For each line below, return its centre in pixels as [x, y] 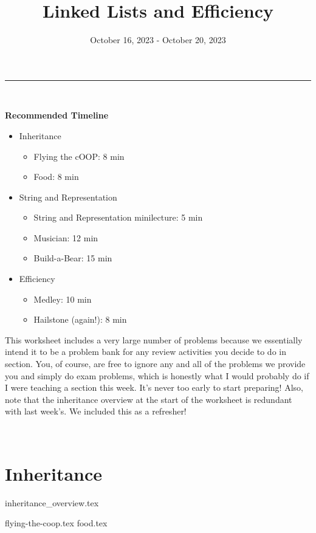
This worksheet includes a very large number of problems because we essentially [154, 339]
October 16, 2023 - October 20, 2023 [158, 40]
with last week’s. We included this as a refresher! [96, 411]
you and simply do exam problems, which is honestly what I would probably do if [157, 375]
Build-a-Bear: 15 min [73, 258]
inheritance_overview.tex [52, 502]
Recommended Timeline [57, 115]
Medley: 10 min [63, 299]
